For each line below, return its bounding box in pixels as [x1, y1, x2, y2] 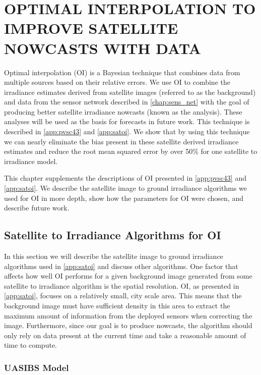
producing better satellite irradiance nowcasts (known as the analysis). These [4, 106, 242, 117]
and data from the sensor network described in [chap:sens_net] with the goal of [4, 96, 249, 107]
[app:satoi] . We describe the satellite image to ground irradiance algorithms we [4, 183, 247, 193]
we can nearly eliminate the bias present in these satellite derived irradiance [4, 136, 239, 146]
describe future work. [4, 202, 70, 213]
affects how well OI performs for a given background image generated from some [4, 271, 252, 281]
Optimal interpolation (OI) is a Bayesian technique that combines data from [4, 67, 240, 77]
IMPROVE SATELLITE [4, 18, 178, 38]
